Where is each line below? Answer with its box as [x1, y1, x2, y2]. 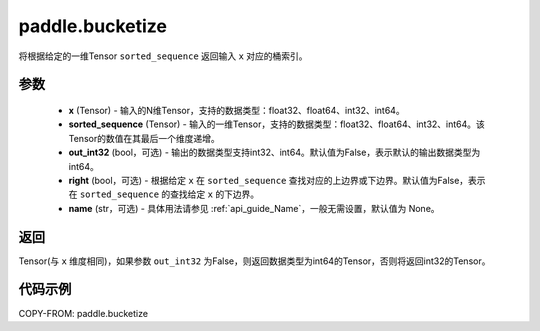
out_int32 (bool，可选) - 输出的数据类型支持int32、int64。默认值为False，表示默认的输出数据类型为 [68, 146, 481, 159]
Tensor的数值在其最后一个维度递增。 [68, 132, 220, 144]
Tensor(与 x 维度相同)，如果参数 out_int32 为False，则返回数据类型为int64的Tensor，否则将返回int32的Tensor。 [18, 255, 491, 267]
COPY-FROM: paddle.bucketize [18, 307, 149, 319]
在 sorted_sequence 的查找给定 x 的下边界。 [68, 188, 260, 200]
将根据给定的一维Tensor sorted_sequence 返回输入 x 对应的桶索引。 [18, 50, 309, 62]
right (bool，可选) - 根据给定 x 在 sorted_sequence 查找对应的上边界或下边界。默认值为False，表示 [68, 174, 486, 186]
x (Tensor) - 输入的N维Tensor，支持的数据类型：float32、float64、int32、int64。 [68, 104, 405, 116]
